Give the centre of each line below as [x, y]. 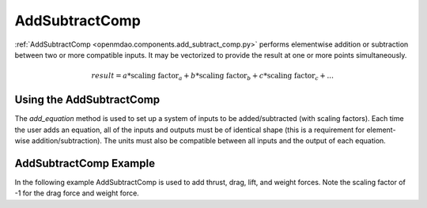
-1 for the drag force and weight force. [77, 193]
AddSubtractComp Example [85, 163]
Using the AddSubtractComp [87, 100]
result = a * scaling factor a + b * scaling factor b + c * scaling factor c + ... [212, 77]
